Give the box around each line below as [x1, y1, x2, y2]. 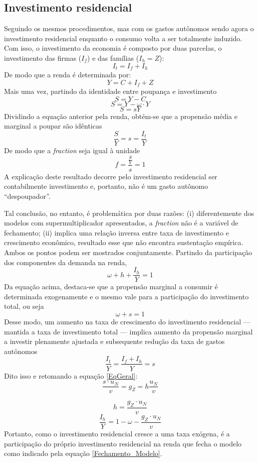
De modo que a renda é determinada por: [4, 69, 131, 80]
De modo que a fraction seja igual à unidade [4, 145, 140, 155]
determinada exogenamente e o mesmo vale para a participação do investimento [4, 291, 249, 301]
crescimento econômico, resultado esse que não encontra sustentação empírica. [4, 237, 243, 248]
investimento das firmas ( [4, 52, 82, 63]
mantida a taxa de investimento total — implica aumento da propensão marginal [4, 326, 253, 336]
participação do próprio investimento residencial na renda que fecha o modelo [4, 438, 242, 448]
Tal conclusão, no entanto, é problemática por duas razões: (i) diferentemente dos [4, 207, 254, 218]
